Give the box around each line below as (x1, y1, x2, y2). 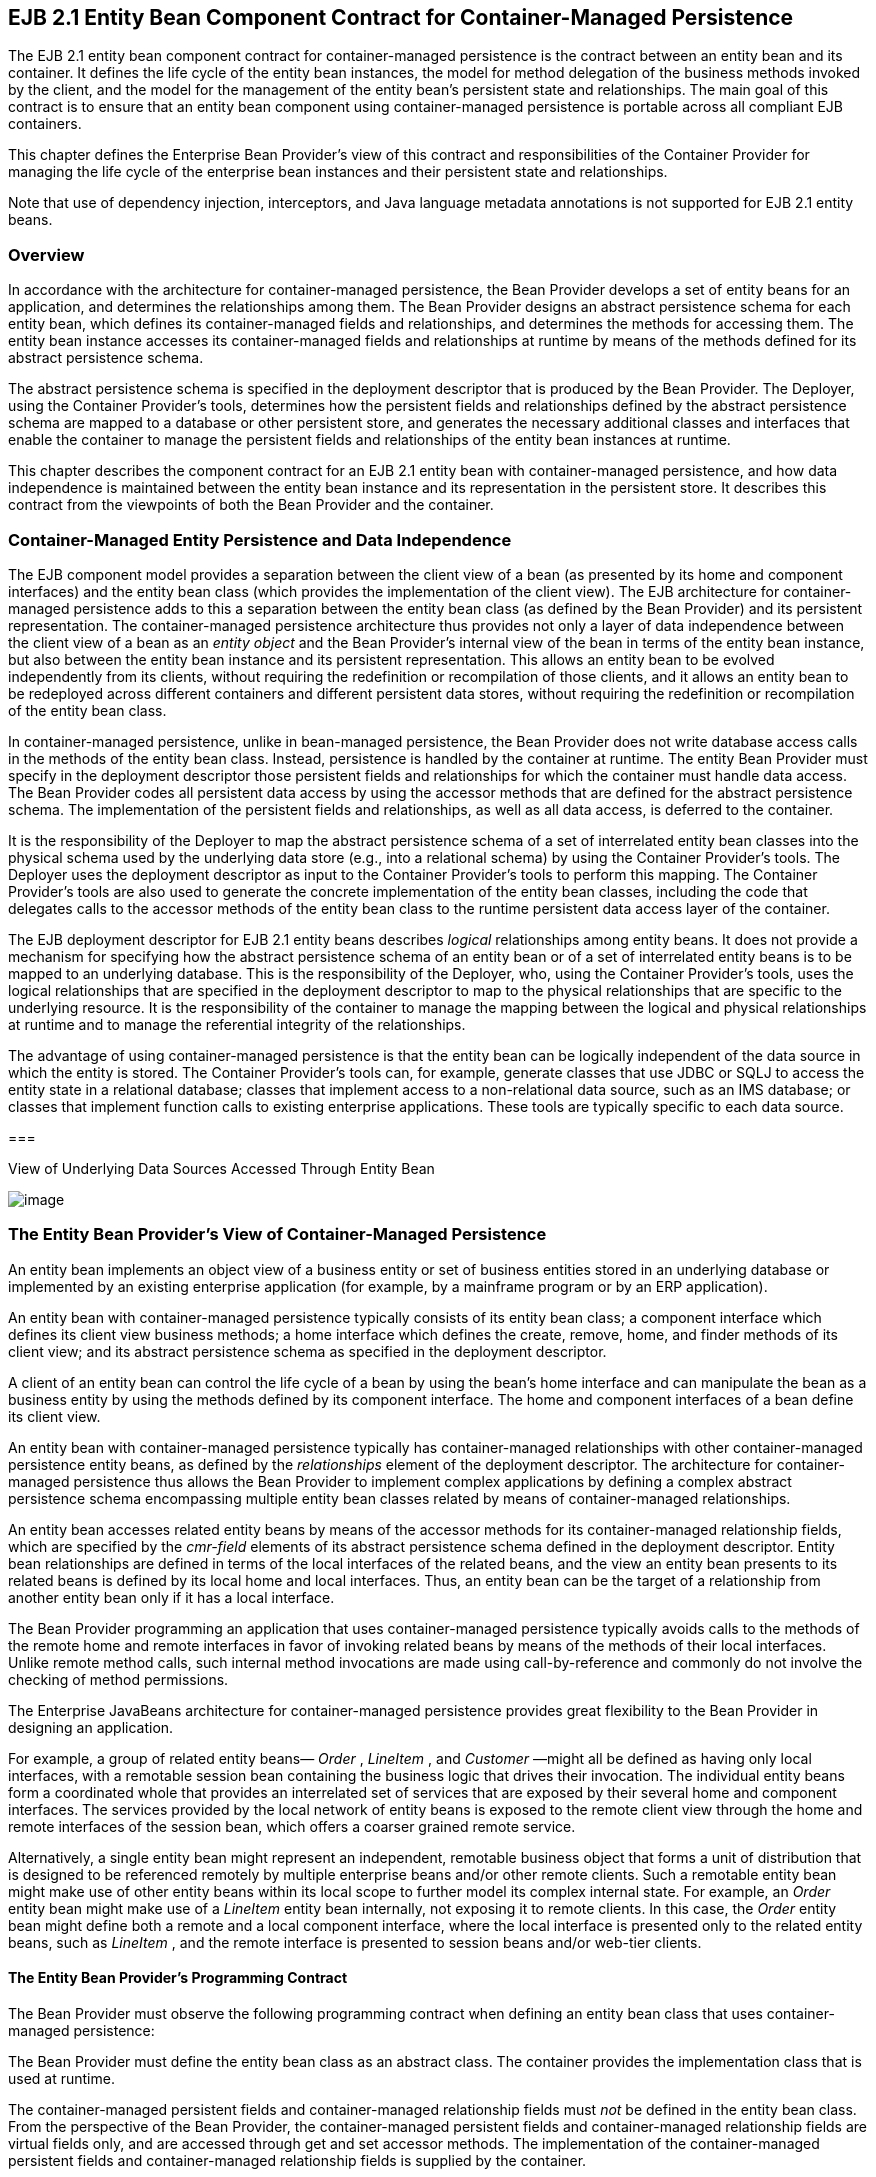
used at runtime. (8, 2069, 115, 2087)
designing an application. (8, 1718, 174, 1736)
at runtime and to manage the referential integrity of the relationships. (8, 1015, 466, 1033)
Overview (8, 244, 85, 265)
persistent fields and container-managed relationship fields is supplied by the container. (8, 2151, 587, 2169)
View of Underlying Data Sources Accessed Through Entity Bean (8, 1159, 435, 1177)
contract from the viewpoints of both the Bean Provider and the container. (8, 496, 494, 514)
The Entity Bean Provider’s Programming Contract (8, 1969, 348, 1987)
